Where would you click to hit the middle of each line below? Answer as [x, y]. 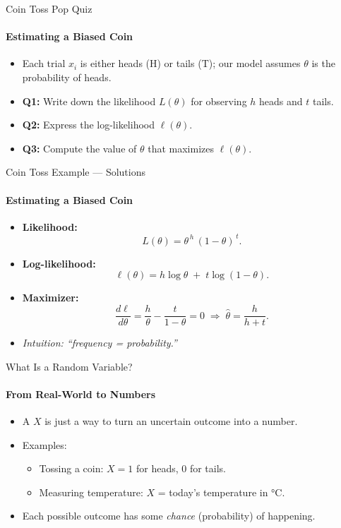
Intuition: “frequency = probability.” [100, 343]
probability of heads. [67, 77]
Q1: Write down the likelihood [89, 101]
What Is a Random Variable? [69, 366]
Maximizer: [50, 298]
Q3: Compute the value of [79, 148]
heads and [281, 101]
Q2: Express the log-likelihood [88, 125]
